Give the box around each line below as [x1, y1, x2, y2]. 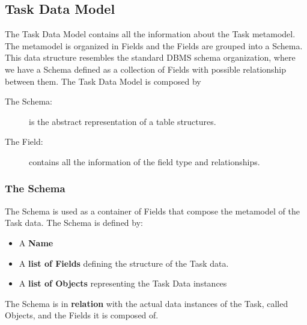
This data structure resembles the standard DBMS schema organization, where [5, 51, 296, 64]
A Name [19, 236, 53, 249]
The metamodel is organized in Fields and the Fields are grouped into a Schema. [5, 39, 303, 52]
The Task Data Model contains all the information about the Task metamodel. [5, 28, 296, 40]
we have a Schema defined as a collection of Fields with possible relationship [5, 62, 287, 75]
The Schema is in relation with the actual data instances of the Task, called [5, 297, 288, 309]
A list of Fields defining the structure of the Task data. [19, 257, 229, 269]
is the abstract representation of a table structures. [29, 115, 216, 127]
